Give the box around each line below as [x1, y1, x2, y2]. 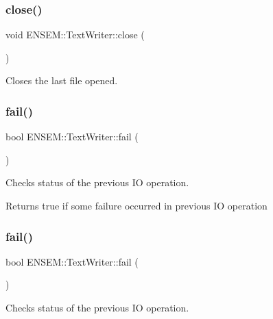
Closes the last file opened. [5, 73, 118, 88]
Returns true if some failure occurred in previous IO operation [5, 199, 268, 212]
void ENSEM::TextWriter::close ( [5, 27, 145, 42]
